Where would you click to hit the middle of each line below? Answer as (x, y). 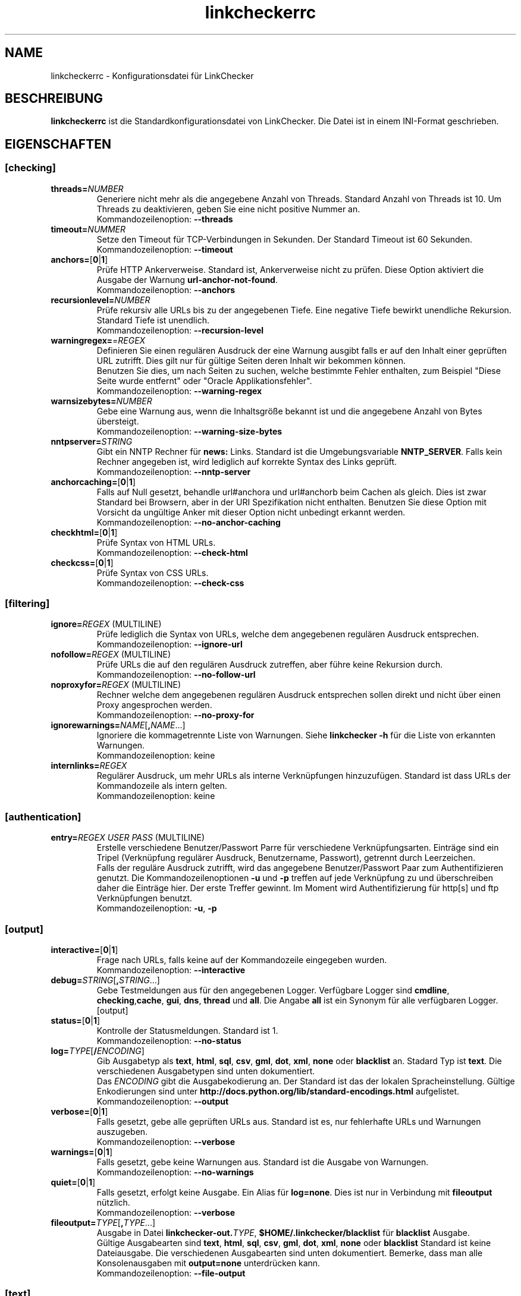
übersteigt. (118, 421)
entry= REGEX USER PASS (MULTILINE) (128, 838)
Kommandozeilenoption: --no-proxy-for (175, 715)
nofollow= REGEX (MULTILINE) (111, 655)
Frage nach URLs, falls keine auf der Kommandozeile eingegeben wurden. (242, 960)
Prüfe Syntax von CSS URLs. (153, 572)
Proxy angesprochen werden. (154, 705)
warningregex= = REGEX (98, 340)
